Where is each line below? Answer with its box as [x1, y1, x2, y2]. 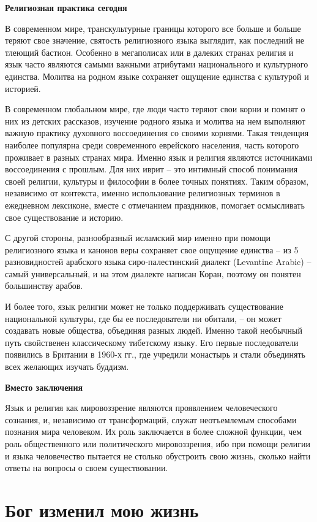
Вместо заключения [5, 380, 83, 393]
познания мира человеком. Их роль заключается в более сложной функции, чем [5, 425, 302, 438]
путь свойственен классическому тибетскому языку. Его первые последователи [5, 336, 299, 348]
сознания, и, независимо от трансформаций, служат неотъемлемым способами [5, 413, 297, 426]
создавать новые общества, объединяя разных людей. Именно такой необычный [5, 324, 303, 337]
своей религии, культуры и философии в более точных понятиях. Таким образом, [5, 174, 309, 187]
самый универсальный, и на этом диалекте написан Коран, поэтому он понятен [5, 267, 301, 280]
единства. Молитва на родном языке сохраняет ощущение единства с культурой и [5, 69, 309, 82]
